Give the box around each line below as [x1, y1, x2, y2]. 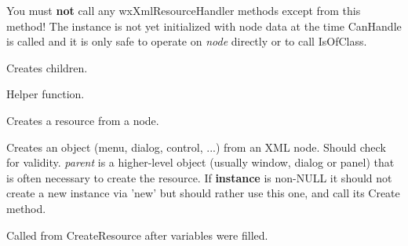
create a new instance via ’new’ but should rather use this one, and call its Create [6, 185, 400, 201]
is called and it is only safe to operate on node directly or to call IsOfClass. [6, 33, 367, 50]
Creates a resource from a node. [6, 112, 159, 128]
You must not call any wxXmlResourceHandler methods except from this [6, 2, 361, 18]
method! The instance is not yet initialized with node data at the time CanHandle [6, 17, 402, 34]
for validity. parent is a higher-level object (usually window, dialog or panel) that [6, 154, 395, 171]
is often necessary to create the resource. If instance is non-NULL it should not [6, 169, 392, 185]
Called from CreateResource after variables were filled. [6, 226, 268, 243]
